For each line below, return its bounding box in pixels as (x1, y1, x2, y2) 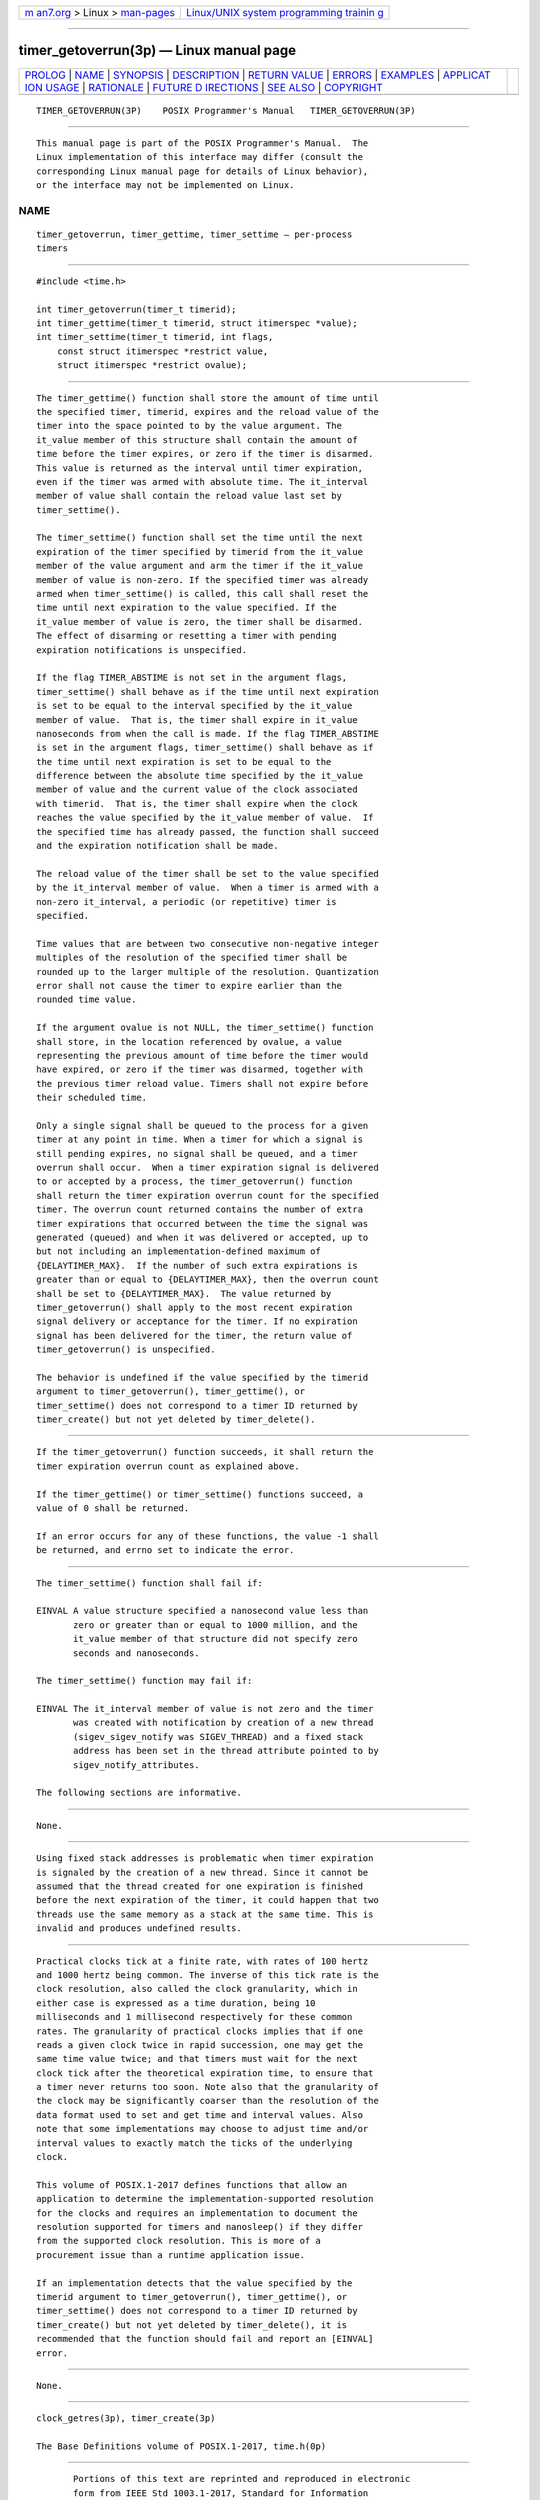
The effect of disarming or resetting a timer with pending (36, 630, 337, 642)
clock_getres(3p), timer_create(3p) (36, 2413, 216, 2424)
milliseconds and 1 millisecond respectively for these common (36, 2011, 353, 2023)
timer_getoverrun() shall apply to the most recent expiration (36, 1301, 353, 1313)
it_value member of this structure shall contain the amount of (36, 434, 359, 445)
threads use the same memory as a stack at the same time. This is (36, 1908, 374, 1920)
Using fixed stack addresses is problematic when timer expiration (36, 1853, 374, 1864)
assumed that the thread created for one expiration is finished (36, 1881, 364, 1892)
